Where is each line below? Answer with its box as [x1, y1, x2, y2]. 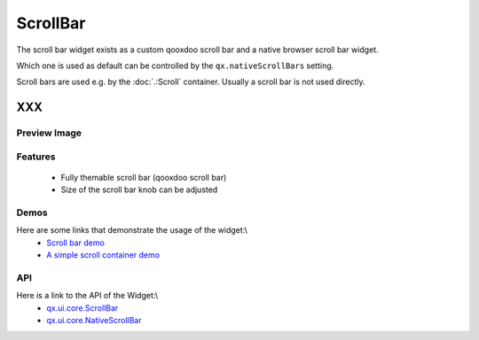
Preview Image [16, 127, 82, 139]
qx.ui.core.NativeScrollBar [46, 315, 142, 326]
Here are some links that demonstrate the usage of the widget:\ [16, 225, 248, 236]
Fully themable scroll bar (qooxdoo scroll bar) [60, 172, 227, 182]
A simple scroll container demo [46, 250, 160, 260]
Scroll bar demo [46, 237, 106, 248]
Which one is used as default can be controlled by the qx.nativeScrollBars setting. [16, 60, 334, 71]
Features [16, 151, 56, 163]
